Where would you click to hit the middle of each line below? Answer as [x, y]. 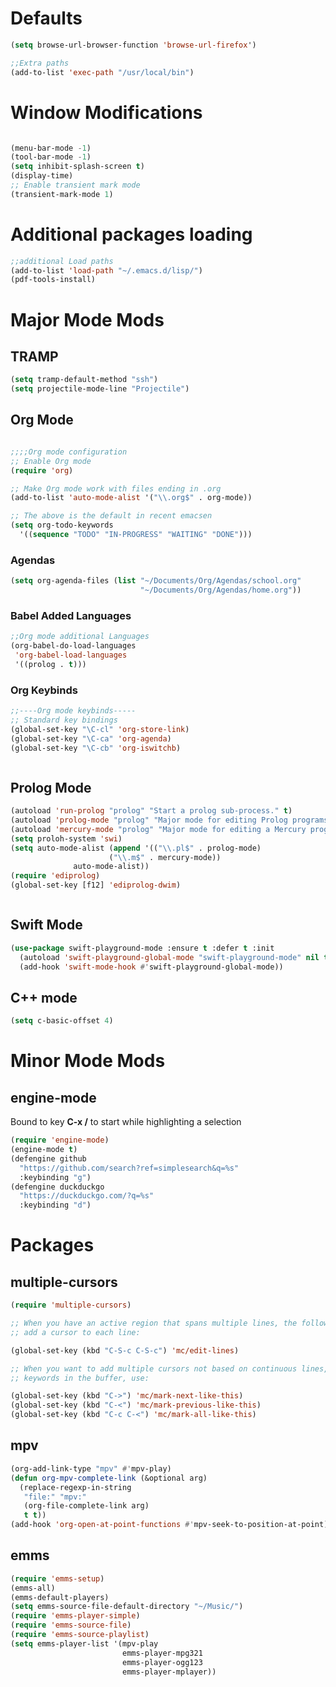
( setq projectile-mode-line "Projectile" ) [100, 389]
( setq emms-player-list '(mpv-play [84, 1643]
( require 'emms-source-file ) [71, 1625]
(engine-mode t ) [44, 1150]
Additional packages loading [131, 234]
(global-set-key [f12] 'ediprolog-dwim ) [96, 885]
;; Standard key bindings [64, 720]
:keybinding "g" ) [55, 1177]
